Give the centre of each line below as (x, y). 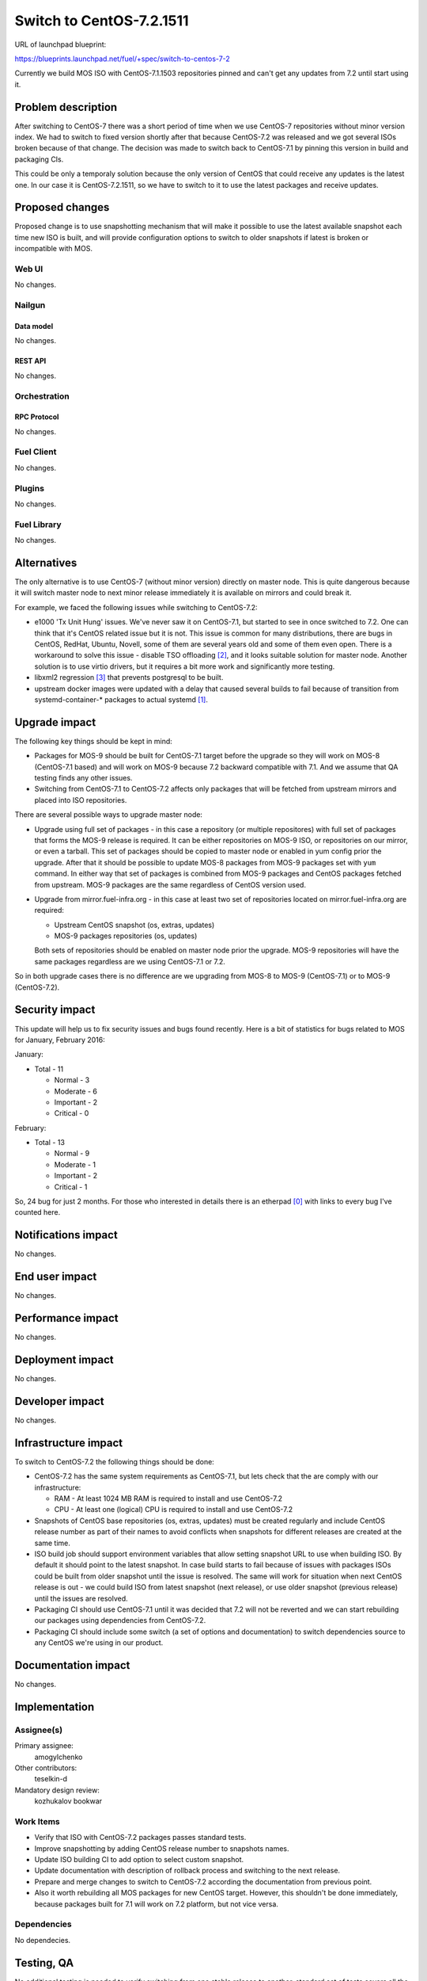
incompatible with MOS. (53, 249)
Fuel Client (36, 452)
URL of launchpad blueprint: (60, 44)
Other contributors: (46, 1768)
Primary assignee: (44, 1746)
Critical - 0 (72, 1113)
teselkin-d (51, 1779)
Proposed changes (62, 207)
